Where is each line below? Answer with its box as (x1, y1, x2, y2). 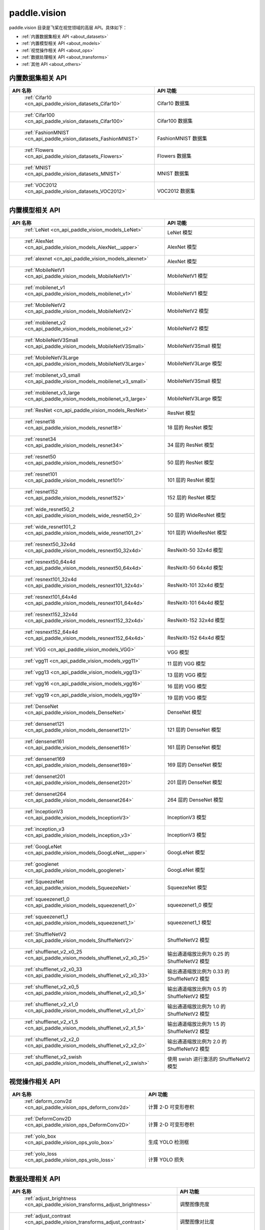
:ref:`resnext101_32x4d (24, 576, 77, 583)
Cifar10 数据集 (157, 100, 190, 107)
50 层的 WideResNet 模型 (167, 512, 226, 519)
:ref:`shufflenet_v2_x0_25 (24, 948, 82, 955)
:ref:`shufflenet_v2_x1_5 (24, 1018, 79, 1025)
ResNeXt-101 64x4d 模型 (167, 599, 224, 606)
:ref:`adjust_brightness (24, 1195, 77, 1201)
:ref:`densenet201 (24, 773, 65, 780)
